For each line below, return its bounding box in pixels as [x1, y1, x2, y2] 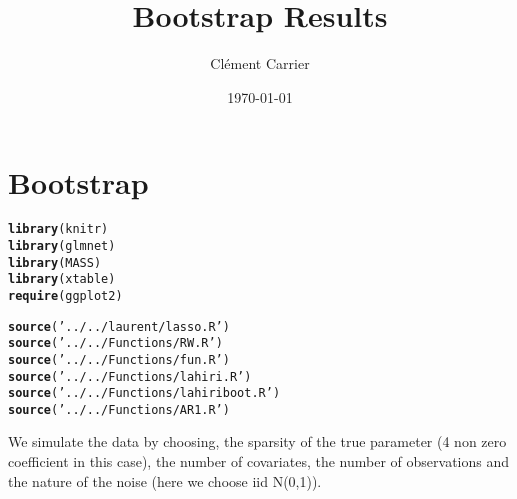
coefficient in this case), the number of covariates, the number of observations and [8, 451, 510, 472]
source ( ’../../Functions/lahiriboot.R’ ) [8, 386, 281, 401]
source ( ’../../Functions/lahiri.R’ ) [8, 369, 252, 384]
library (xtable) [8, 272, 116, 287]
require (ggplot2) [8, 288, 123, 303]
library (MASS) [8, 255, 102, 270]
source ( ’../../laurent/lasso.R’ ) [8, 319, 230, 334]
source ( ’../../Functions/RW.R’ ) [8, 336, 223, 351]
